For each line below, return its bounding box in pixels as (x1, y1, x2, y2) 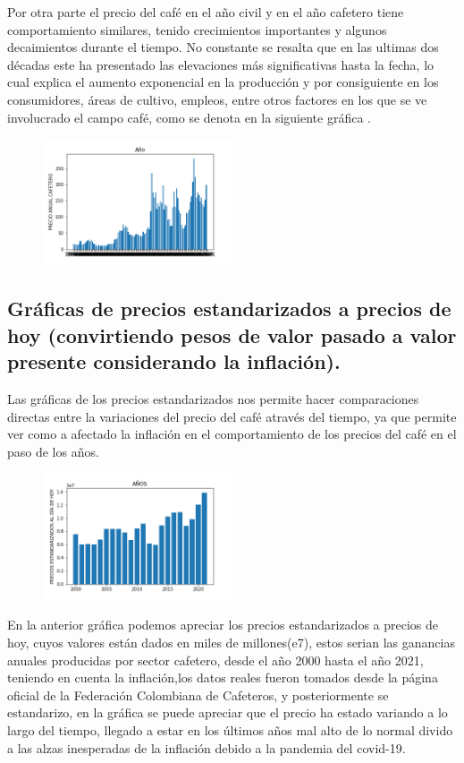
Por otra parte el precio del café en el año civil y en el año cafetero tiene (7, 3, 404, 21)
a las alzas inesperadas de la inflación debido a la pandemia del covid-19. (7, 738, 406, 757)
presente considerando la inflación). (7, 347, 341, 375)
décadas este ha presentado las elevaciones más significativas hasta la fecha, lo (7, 55, 434, 73)
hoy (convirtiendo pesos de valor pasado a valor (7, 321, 457, 348)
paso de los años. (7, 442, 99, 460)
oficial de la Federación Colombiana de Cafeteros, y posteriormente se (7, 685, 389, 704)
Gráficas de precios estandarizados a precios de (7, 295, 451, 322)
